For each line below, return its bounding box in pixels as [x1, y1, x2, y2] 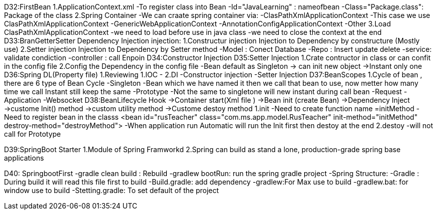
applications [4, 154, 44, 162]
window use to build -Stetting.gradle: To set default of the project [4, 186, 219, 195]
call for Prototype [4, 130, 61, 138]
